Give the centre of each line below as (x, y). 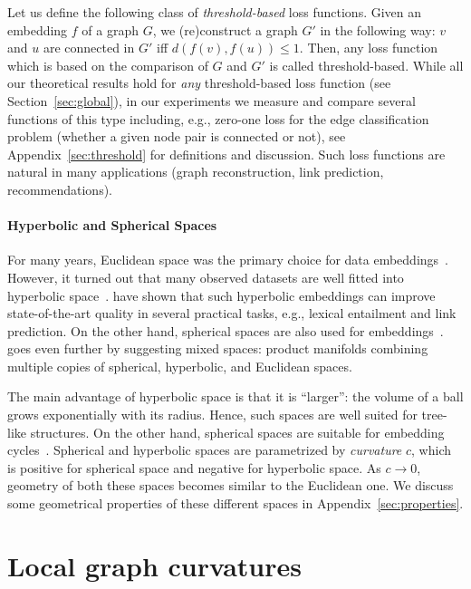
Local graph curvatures (154, 565)
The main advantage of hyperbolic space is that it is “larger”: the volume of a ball (235, 396)
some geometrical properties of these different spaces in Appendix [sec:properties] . (235, 503)
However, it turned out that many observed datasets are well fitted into (206, 277)
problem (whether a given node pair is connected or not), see (177, 136)
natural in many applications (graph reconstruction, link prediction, (196, 172)
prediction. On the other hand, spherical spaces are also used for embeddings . (226, 330)
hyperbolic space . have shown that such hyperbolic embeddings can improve (221, 295)
